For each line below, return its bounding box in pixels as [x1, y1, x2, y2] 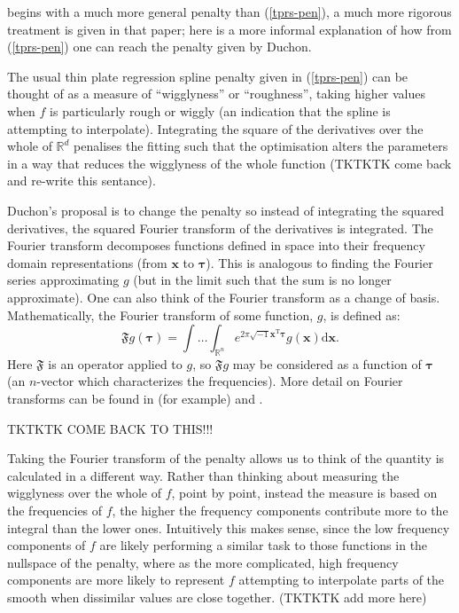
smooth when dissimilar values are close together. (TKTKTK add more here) [7, 588, 427, 607]
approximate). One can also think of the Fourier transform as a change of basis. [7, 287, 440, 306]
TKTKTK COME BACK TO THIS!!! [7, 419, 214, 437]
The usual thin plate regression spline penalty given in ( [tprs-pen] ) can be [7, 67, 408, 85]
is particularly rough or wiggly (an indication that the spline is [50, 101, 391, 120]
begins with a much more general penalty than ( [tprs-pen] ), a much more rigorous [7, 3, 452, 20]
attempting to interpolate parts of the [238, 570, 445, 589]
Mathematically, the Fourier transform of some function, [7, 305, 314, 324]
